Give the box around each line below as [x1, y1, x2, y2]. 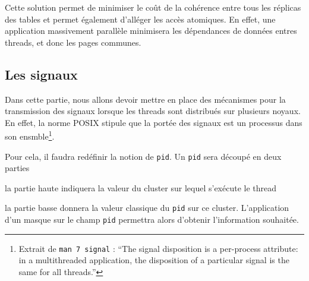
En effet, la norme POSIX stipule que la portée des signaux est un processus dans [5, 116, 302, 128]
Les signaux [5, 65, 78, 83]
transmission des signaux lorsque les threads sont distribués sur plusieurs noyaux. [5, 105, 301, 117]
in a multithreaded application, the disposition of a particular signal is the [18, 254, 289, 266]
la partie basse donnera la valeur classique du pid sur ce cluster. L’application [5, 201, 289, 214]
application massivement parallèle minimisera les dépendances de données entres [5, 24, 297, 37]
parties [5, 162, 30, 174]
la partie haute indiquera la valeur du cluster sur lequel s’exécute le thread [5, 181, 277, 194]
